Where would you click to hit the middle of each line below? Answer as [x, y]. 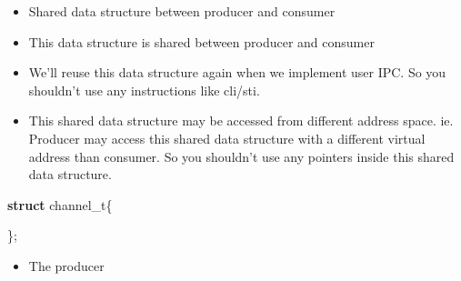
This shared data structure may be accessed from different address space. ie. [241, 120]
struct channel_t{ [60, 204]
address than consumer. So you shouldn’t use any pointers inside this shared [241, 156]
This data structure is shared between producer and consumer [201, 41]
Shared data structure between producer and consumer [182, 11]
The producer [66, 265]
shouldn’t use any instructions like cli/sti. [144, 90]
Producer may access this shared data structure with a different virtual [227, 138]
